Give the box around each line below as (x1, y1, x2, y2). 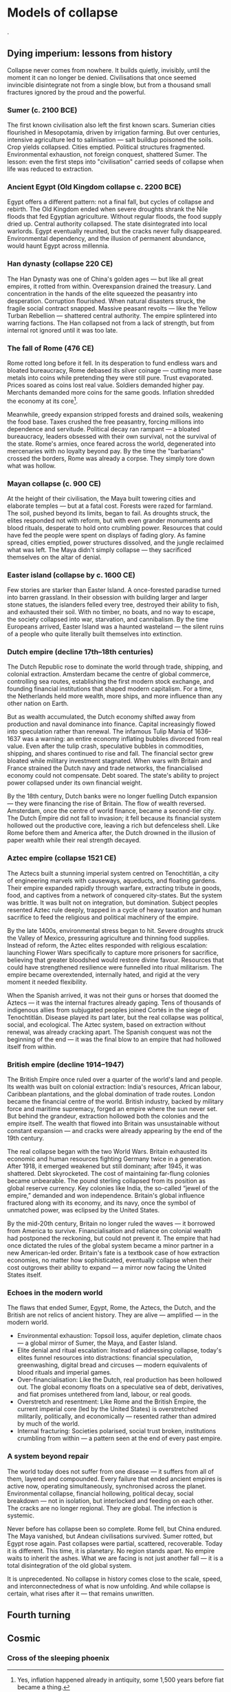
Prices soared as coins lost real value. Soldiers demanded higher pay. (7, 381, 205, 389)
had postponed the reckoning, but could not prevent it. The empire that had (7, 1234, 221, 1243)
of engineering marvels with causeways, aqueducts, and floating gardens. (7, 876, 217, 885)
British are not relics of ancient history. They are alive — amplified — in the (7, 1311, 219, 1319)
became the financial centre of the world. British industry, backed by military (7, 1097, 223, 1105)
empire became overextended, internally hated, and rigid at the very (7, 970, 200, 978)
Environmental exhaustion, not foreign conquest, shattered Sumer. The (7, 150, 208, 159)
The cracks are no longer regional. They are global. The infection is (7, 1504, 197, 1512)
